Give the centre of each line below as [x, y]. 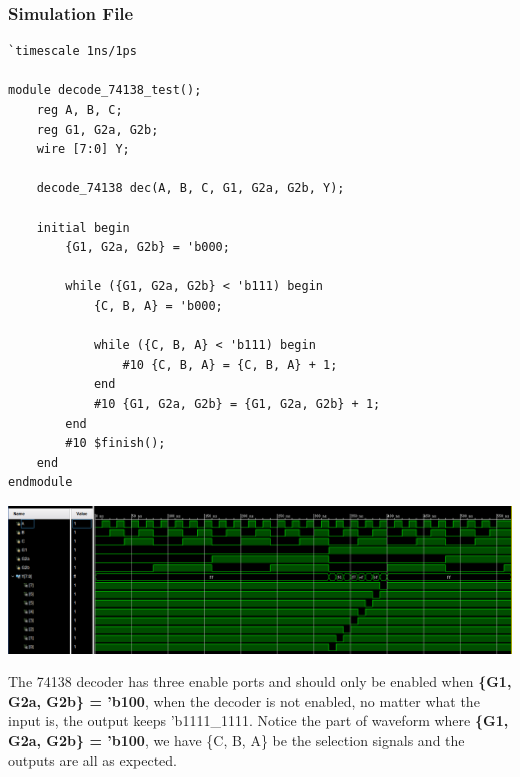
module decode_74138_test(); [105, 90]
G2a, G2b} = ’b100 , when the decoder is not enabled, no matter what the [244, 700]
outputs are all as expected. [92, 759]
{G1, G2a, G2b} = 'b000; [147, 247]
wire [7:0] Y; [83, 149]
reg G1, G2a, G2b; [97, 129]
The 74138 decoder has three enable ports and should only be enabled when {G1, [260, 681]
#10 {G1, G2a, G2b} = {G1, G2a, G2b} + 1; [237, 403]
